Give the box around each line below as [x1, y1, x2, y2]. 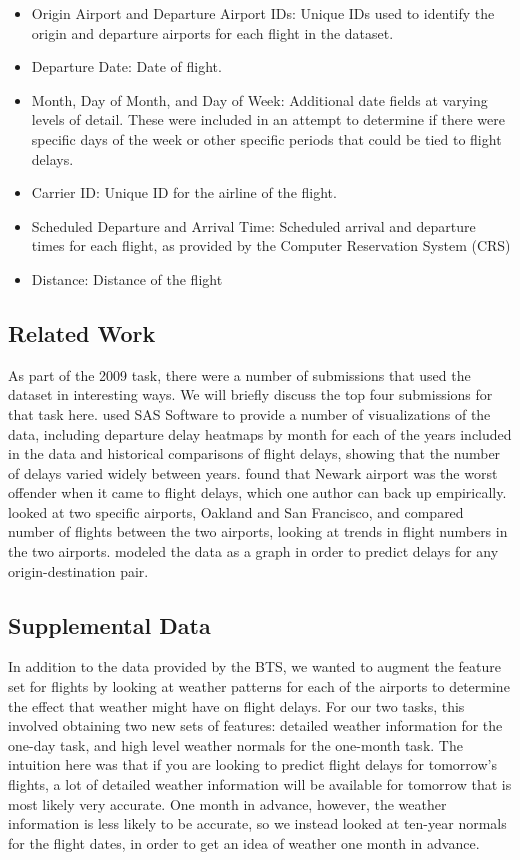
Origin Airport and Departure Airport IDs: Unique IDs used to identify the [31, 3, 495, 23]
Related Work [8, 317, 156, 348]
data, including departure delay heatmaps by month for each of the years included [8, 423, 512, 444]
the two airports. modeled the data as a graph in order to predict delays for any [8, 541, 499, 562]
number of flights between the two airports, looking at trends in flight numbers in [8, 521, 508, 542]
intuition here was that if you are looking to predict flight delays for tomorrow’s [8, 754, 497, 775]
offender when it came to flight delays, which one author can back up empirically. [8, 482, 507, 503]
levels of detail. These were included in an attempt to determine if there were [31, 109, 505, 130]
